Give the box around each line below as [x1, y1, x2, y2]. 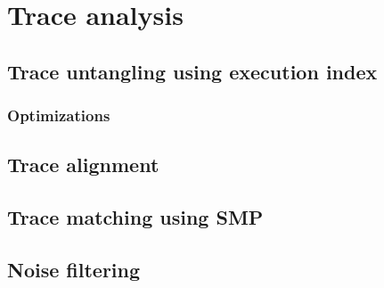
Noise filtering [7, 255, 141, 283]
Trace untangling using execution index [7, 57, 378, 85]
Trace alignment [7, 151, 159, 178]
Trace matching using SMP [7, 203, 264, 231]
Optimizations [7, 104, 110, 127]
